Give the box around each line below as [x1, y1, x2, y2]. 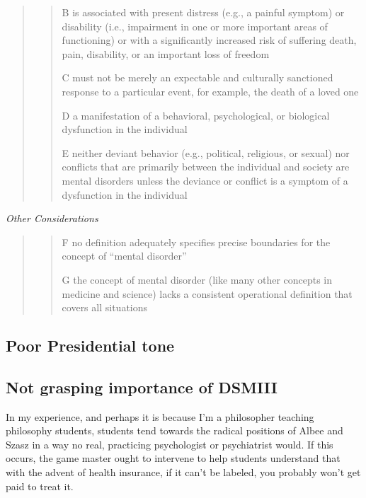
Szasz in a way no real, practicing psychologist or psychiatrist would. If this [6, 436, 333, 451]
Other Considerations [6, 211, 98, 226]
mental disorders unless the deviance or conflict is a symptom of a [62, 173, 348, 187]
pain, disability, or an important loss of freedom [62, 46, 270, 61]
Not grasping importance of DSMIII [6, 376, 278, 398]
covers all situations [62, 300, 148, 315]
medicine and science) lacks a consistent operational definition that [62, 286, 353, 301]
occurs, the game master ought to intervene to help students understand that [6, 451, 341, 465]
